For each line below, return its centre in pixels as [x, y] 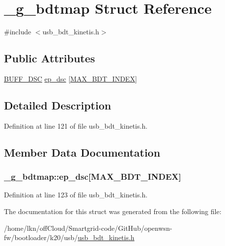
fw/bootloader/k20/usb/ [41, 237]
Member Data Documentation [82, 152]
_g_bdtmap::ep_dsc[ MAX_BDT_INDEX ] [93, 177]
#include [18, 32]
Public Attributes [50, 58]
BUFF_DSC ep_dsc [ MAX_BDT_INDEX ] [70, 78]
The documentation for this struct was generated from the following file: [113, 211]
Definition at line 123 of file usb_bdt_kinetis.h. [76, 195]
